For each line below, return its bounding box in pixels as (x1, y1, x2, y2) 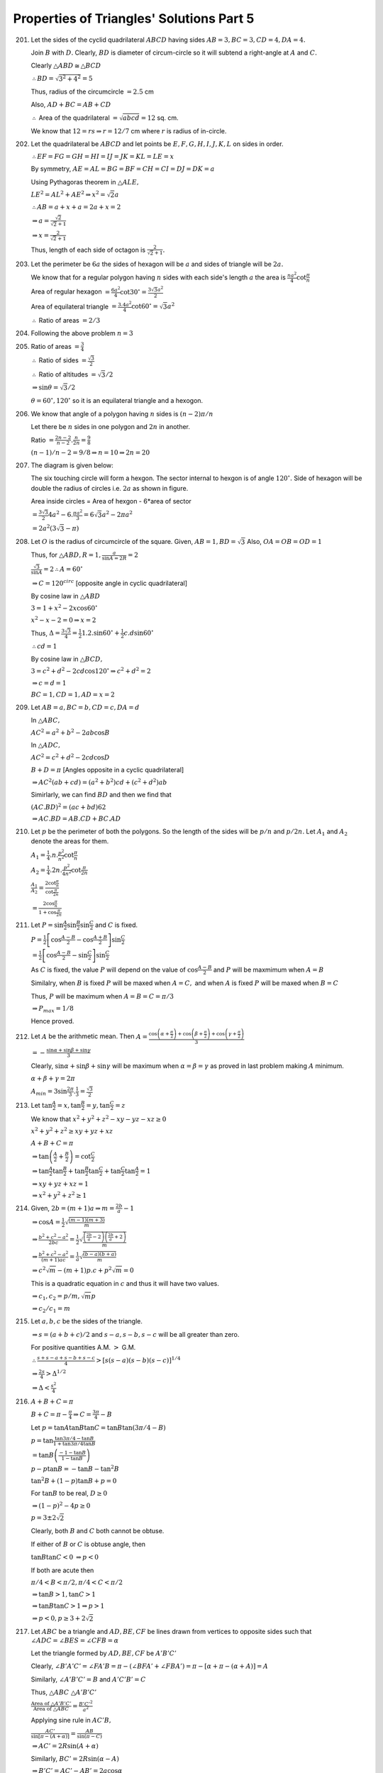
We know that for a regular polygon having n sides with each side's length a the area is (30, 273, 287, 282)
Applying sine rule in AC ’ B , (30, 1716, 111, 1725)
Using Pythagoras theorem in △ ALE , (30, 177, 139, 186)
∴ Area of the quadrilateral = (32, 113, 118, 122)
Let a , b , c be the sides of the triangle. (30, 1317, 143, 1325)
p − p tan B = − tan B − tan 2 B (30, 1464, 120, 1473)
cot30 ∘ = (120, 287, 147, 296)
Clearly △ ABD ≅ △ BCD (30, 61, 101, 70)
